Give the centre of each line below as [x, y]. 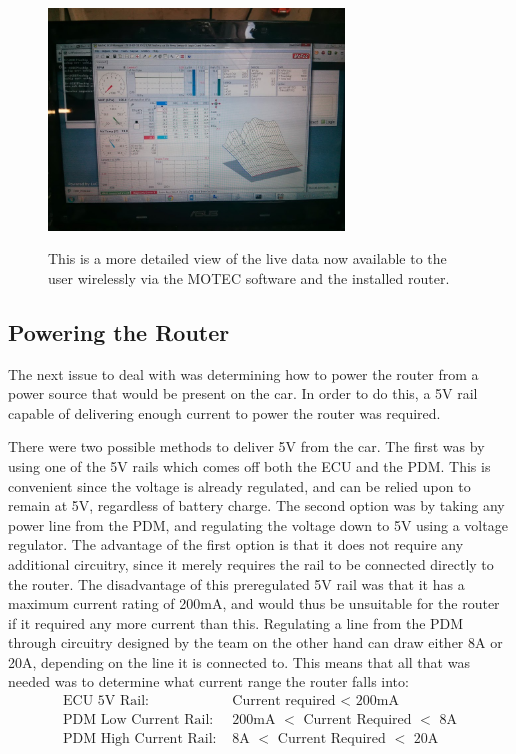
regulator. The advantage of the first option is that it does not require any [236, 544]
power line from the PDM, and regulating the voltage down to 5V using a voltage [258, 524]
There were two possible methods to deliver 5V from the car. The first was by [246, 446]
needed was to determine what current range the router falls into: [208, 681]
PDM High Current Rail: [140, 739]
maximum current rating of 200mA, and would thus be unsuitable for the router [254, 603]
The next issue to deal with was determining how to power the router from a [243, 373]
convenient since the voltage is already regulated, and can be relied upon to [239, 485]
